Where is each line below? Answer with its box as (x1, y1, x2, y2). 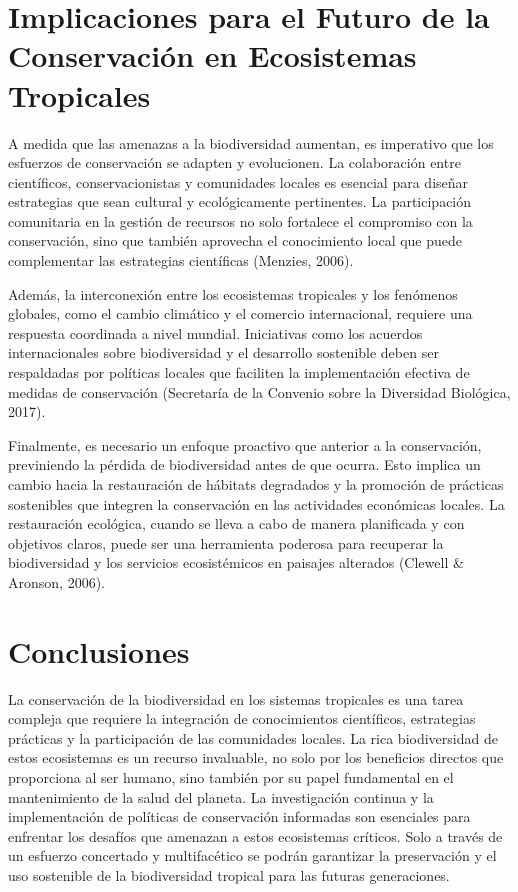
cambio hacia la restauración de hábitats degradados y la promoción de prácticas (8, 474, 504, 494)
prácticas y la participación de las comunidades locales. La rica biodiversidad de (8, 727, 498, 748)
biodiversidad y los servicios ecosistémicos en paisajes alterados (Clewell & (8, 552, 464, 573)
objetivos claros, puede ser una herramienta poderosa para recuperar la (8, 532, 444, 553)
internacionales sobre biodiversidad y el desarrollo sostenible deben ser (8, 342, 439, 363)
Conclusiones (8, 630, 190, 671)
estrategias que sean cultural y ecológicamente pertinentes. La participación (8, 191, 472, 212)
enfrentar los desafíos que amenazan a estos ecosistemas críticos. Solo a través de (8, 825, 503, 846)
